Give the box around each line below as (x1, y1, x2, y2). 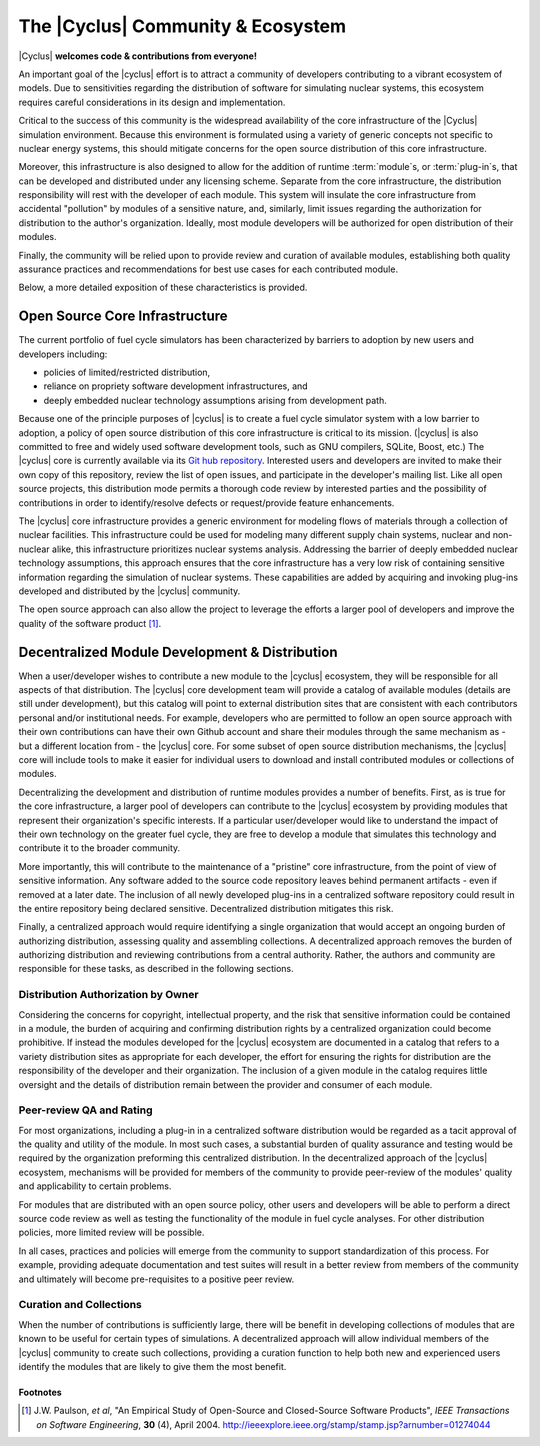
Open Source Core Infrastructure (18, 308, 229, 325)
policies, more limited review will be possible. (18, 1226, 205, 1239)
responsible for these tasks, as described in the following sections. (18, 963, 294, 975)
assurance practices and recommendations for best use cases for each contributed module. (18, 263, 399, 275)
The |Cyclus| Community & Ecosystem (18, 15, 347, 37)
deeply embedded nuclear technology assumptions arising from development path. (43, 394, 387, 406)
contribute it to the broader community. (18, 842, 181, 854)
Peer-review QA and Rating (18, 1103, 154, 1117)
